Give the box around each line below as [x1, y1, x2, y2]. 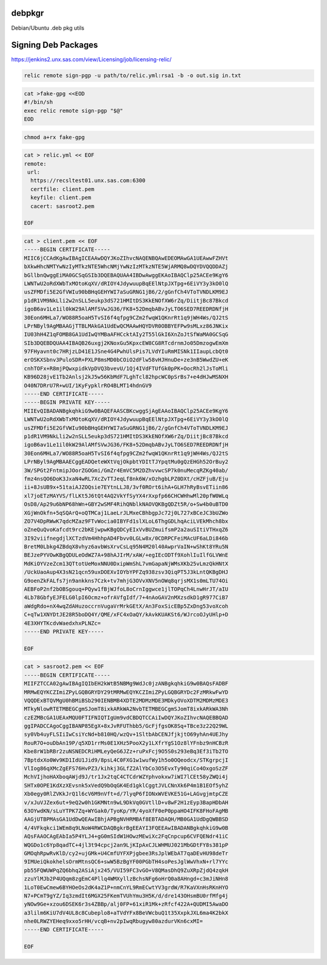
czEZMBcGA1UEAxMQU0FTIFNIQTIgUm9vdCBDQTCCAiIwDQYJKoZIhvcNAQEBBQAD [24, 714, 229, 721]
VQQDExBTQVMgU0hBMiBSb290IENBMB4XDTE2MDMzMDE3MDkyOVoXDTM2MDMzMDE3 [24, 697, 229, 704]
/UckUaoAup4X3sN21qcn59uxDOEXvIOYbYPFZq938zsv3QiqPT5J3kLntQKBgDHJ [24, 569, 229, 576]
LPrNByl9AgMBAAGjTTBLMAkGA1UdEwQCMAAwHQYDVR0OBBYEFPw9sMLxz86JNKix [24, 322, 229, 329]
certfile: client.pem [30, 186, 95, 192]
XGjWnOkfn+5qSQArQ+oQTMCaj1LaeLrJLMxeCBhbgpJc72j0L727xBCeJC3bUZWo [24, 509, 229, 516]
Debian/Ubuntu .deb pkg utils [11, 24, 85, 32]
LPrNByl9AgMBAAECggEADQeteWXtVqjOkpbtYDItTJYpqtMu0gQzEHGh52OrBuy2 [24, 459, 229, 465]
